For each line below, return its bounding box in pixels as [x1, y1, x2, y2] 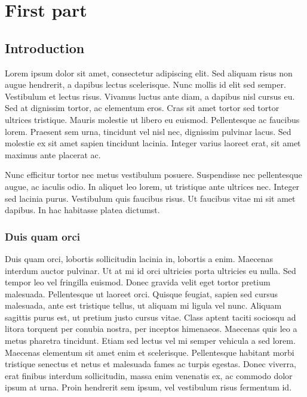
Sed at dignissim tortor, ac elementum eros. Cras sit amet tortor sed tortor [5, 101, 280, 114]
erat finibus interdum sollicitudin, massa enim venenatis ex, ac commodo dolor [5, 369, 293, 381]
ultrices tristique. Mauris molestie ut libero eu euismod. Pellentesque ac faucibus [5, 113, 300, 125]
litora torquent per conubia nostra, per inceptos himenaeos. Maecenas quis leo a [5, 322, 297, 335]
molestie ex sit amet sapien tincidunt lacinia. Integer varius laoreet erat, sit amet [5, 137, 301, 149]
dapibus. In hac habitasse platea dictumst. [5, 204, 160, 216]
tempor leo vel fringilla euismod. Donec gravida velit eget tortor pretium [5, 276, 271, 288]
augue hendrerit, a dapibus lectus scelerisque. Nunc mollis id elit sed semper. [5, 78, 286, 91]
